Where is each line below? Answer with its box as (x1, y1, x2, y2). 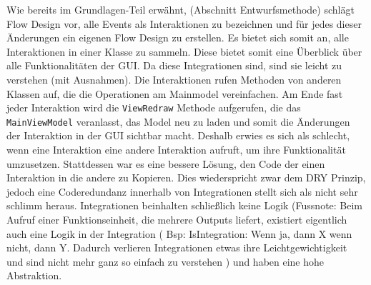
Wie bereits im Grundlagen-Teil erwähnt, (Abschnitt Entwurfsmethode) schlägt (6, 2, 355, 16)
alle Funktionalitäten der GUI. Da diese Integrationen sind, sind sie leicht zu (6, 58, 342, 73)
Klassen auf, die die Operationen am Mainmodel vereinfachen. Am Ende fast (6, 86, 343, 101)
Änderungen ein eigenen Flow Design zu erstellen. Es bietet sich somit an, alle (6, 30, 349, 45)
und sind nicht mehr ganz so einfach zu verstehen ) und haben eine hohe (6, 254, 325, 269)
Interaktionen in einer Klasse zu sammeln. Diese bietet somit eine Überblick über (6, 44, 362, 59)
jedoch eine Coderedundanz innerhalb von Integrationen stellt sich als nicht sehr (6, 184, 358, 199)
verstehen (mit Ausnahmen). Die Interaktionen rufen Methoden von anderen (6, 71, 342, 86)
